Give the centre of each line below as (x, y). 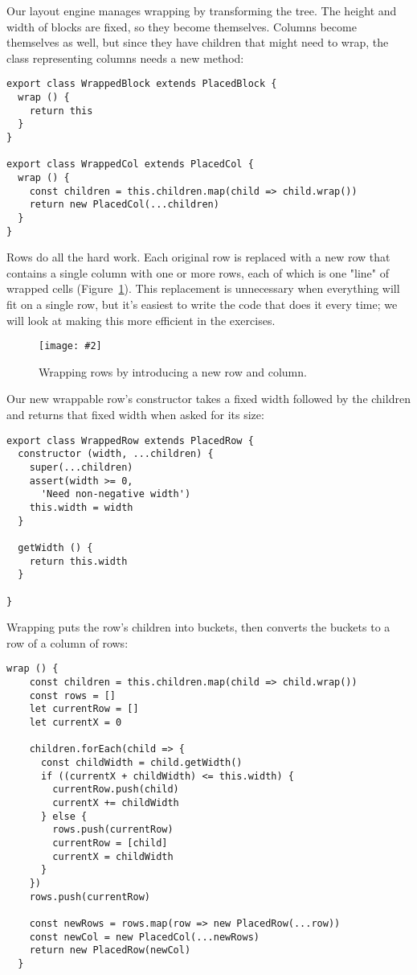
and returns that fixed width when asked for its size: (135, 415)
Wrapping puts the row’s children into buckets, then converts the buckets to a (198, 627)
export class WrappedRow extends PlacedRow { (130, 440)
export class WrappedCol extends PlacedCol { (130, 165)
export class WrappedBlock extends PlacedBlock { (142, 84)
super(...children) (81, 467)
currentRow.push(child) (116, 790)
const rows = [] (73, 695)
